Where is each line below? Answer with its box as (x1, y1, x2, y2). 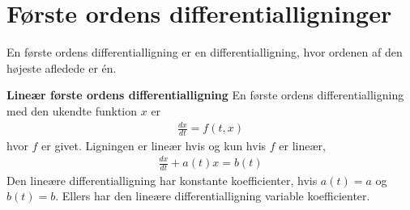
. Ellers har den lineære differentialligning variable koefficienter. (55, 187, 370, 204)
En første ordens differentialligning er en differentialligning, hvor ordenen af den (6, 44, 403, 61)
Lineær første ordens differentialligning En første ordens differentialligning (6, 86, 404, 103)
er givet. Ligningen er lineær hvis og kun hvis (41, 136, 267, 153)
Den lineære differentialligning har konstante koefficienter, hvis (6, 171, 318, 188)
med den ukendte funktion (6, 102, 138, 119)
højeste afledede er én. (6, 59, 117, 76)
